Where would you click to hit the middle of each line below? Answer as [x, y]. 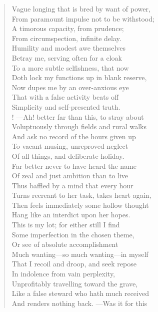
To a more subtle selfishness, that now [70, 67]
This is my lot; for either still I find [66, 225]
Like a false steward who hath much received [80, 293]
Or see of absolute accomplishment [65, 244]
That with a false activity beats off [65, 97]
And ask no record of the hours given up [74, 136]
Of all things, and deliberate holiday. [68, 155]
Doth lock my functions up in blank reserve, [79, 77]
